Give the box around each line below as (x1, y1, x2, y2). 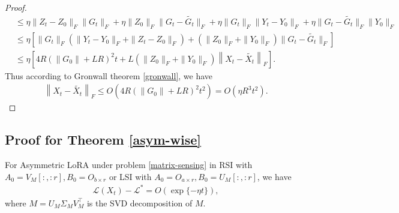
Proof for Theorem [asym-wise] (5, 130, 202, 149)
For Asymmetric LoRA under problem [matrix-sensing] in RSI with (5, 158, 253, 171)
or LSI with (109, 170, 152, 182)
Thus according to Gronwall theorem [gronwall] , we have (5, 69, 213, 82)
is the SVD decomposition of (86, 196, 193, 209)
